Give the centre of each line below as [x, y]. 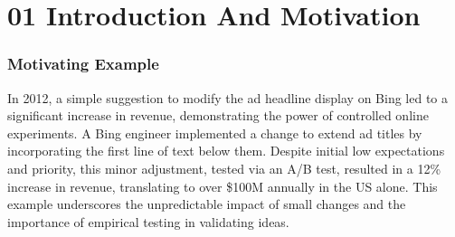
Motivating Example [83, 64]
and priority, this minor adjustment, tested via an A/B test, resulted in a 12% [224, 168]
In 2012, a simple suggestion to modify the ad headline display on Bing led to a [228, 97]
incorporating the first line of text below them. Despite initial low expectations [226, 151]
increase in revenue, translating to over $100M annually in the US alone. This [223, 186]
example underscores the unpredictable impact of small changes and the [207, 204]
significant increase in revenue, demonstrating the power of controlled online [218, 115]
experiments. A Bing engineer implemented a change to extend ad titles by [215, 133]
